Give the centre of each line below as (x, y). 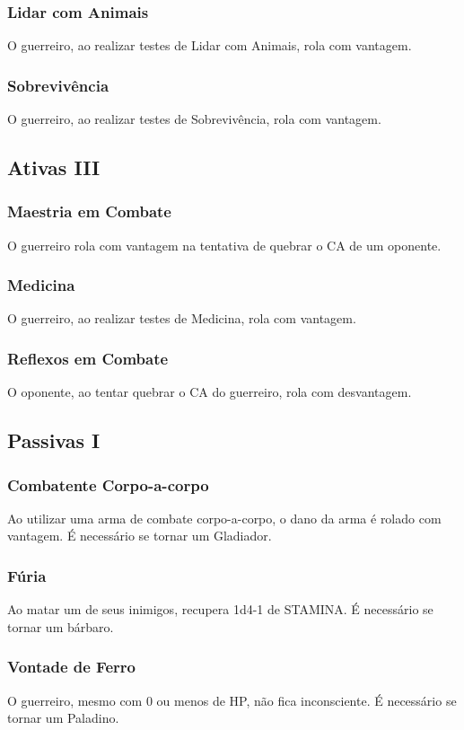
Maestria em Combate (89, 211)
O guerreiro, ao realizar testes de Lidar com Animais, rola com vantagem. (210, 45)
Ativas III (54, 167)
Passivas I (54, 440)
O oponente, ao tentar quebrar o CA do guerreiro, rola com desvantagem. (210, 392)
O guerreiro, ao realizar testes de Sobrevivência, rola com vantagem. (194, 119)
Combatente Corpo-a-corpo (108, 484)
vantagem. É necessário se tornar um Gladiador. (140, 536)
